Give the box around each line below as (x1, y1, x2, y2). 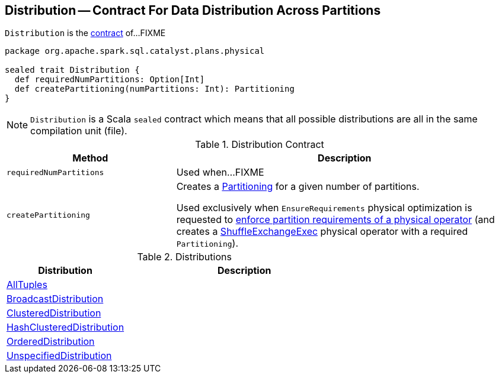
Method (72, 152, 108, 164)
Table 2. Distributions (137, 251, 232, 263)
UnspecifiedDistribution (7, 350, 112, 362)
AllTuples (7, 279, 47, 291)
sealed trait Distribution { (5, 65, 140, 75)
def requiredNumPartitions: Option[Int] (14, 75, 205, 85)
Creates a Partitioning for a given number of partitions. (176, 180, 420, 193)
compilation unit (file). (30, 125, 127, 137)
